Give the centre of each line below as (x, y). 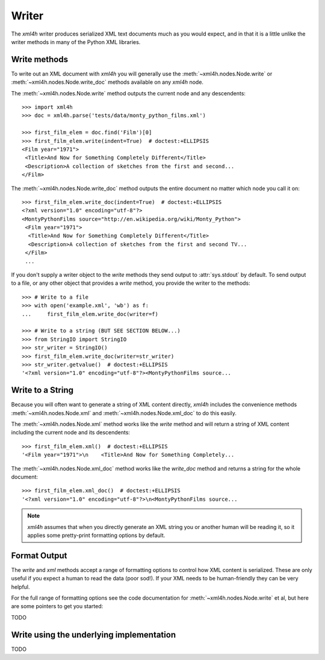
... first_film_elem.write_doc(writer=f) (90, 314)
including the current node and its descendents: (71, 433)
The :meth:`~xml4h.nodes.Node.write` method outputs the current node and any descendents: (128, 93)
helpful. (20, 587)
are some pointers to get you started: (57, 606)
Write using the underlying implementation (94, 634)
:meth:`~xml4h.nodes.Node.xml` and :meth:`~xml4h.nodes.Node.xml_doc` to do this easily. (124, 413)
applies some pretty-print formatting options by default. (96, 535)
